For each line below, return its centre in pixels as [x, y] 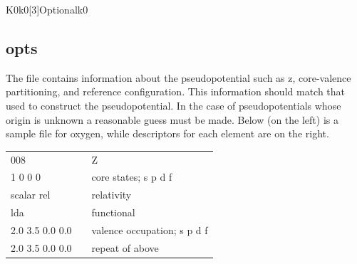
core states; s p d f [132, 177]
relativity [112, 195]
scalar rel [31, 195]
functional [113, 212]
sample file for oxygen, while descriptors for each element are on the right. [167, 133]
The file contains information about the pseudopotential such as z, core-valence [178, 77]
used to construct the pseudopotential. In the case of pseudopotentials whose [174, 105]
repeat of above [125, 247]
